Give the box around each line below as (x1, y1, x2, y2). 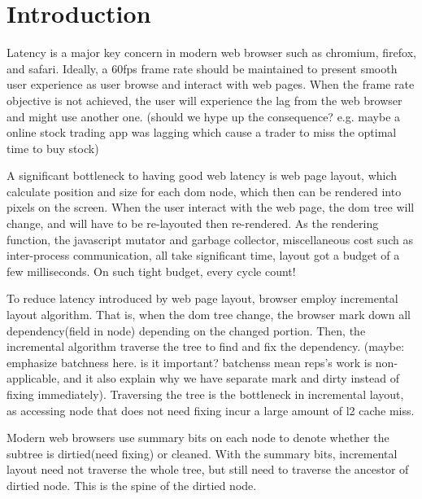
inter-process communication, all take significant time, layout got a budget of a (7, 247, 400, 264)
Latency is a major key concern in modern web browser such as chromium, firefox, (7, 44, 416, 61)
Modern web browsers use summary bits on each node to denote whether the (7, 429, 389, 446)
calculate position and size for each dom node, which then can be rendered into (7, 182, 402, 199)
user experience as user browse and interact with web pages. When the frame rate (7, 76, 415, 93)
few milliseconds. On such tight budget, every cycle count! (7, 262, 296, 279)
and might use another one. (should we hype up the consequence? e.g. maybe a (7, 107, 401, 125)
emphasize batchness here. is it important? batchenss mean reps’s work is (7, 353, 372, 370)
